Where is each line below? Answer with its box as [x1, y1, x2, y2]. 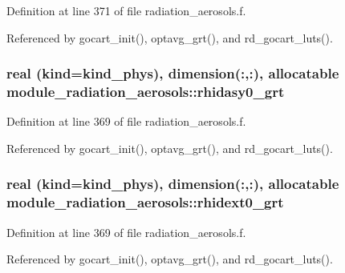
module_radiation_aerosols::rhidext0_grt [6, 192, 284, 212]
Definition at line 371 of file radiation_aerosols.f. [6, 2, 246, 18]
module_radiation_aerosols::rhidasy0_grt [6, 82, 285, 102]
